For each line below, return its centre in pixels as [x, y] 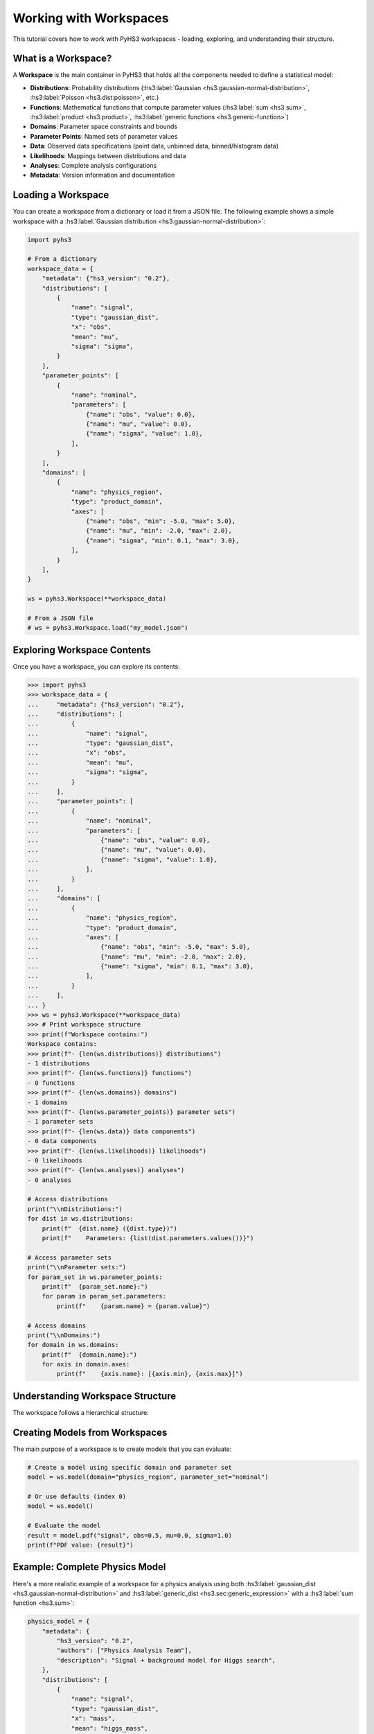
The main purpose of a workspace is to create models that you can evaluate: [122, 1449]
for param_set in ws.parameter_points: [95, 1277]
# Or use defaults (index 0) [77, 1497]
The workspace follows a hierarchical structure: [81, 1412]
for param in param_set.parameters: [104, 1296]
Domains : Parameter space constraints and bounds [104, 127]
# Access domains [57, 1325]
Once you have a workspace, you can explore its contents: [96, 667]
